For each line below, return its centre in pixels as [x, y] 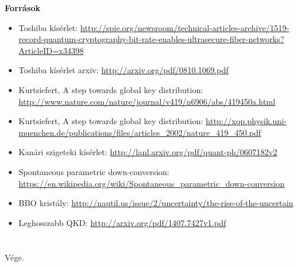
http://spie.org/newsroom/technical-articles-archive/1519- [185, 27]
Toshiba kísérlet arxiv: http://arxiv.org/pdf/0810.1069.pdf [123, 70]
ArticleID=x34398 [51, 50]
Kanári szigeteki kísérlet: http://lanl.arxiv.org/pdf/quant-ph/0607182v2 [148, 152]
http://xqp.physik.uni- [246, 121]
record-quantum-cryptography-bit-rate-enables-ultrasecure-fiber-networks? [151, 39]
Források [23, 8]
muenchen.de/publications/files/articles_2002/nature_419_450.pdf [140, 132]
